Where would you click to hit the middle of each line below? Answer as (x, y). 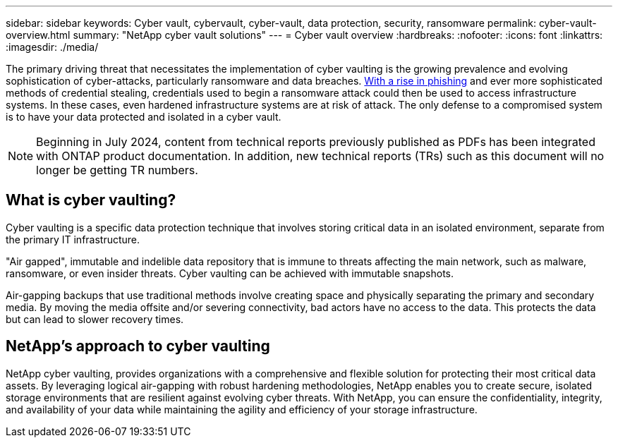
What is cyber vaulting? (91, 200)
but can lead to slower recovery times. (95, 319)
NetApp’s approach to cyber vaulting (138, 346)
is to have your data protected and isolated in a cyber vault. (144, 117)
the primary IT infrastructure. (73, 239)
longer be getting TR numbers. (117, 170)
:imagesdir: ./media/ (52, 47)
